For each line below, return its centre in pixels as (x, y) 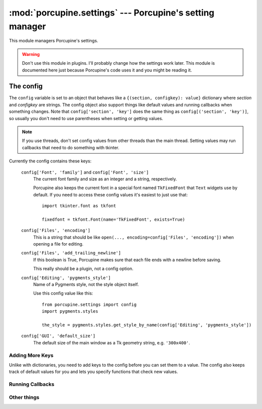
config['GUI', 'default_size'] (58, 336)
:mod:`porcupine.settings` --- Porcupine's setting (112, 13)
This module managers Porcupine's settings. (54, 41)
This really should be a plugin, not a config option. (83, 269)
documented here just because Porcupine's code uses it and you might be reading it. (107, 70)
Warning (31, 54)
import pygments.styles (70, 311)
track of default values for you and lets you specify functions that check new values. (93, 372)
